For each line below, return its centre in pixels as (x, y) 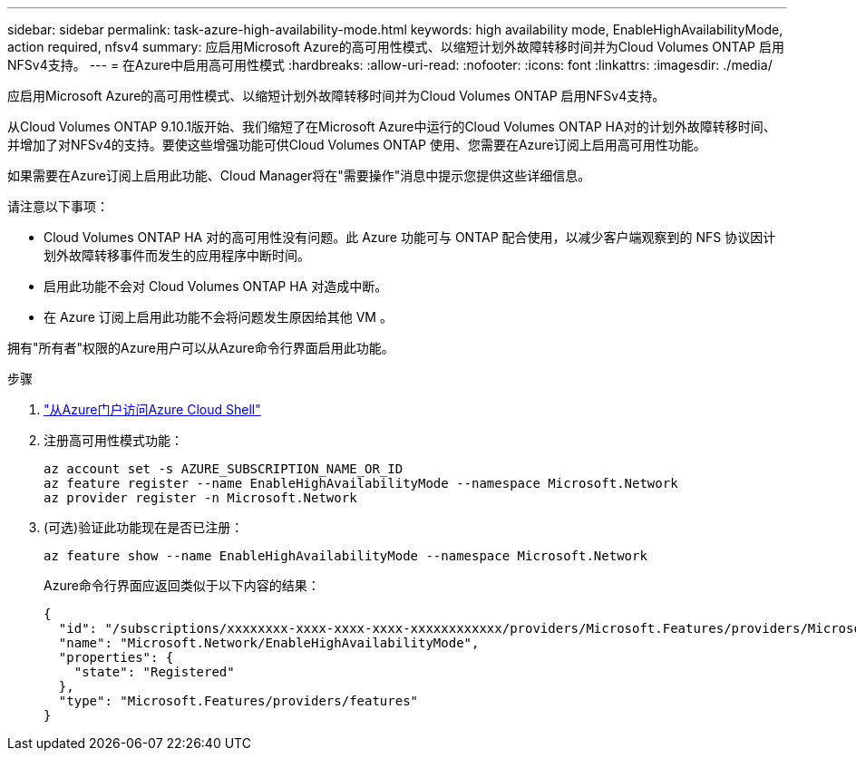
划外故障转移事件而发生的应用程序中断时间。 (177, 255)
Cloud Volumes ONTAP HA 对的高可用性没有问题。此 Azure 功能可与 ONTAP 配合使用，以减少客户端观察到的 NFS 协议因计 (410, 237)
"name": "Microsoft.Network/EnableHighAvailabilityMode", (269, 643)
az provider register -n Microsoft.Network (200, 498)
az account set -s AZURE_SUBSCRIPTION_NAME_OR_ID (224, 469)
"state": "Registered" (154, 672)
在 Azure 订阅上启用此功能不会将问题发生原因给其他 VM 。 (218, 317)
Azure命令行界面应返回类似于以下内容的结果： (182, 585)
